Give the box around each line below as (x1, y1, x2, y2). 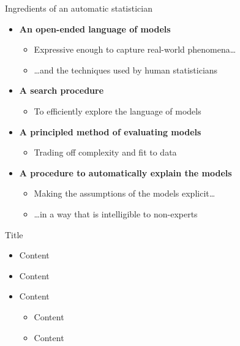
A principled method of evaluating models (19, 125, 201, 138)
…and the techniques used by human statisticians (34, 63, 218, 76)
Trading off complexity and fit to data (34, 146, 177, 159)
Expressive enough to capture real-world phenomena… (34, 43, 236, 56)
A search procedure (19, 84, 104, 97)
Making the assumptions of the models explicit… (34, 187, 216, 200)
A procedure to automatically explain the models (19, 166, 232, 179)
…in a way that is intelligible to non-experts (34, 207, 198, 220)
